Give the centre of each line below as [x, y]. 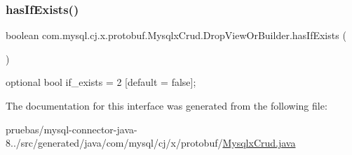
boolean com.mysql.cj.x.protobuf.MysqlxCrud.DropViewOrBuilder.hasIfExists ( [176, 35]
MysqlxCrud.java [259, 143]
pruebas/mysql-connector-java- [72, 129]
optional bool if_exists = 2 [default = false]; [101, 82]
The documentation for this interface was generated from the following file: [167, 105]
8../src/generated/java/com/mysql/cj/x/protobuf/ [114, 143]
